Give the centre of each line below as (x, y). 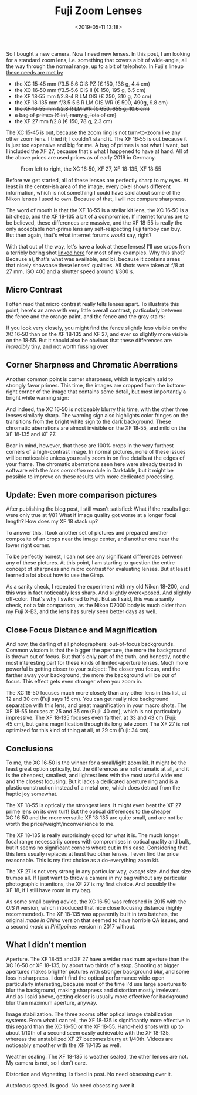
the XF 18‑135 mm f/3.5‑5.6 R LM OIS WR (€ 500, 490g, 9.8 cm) (91, 102)
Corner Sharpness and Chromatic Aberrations (92, 365)
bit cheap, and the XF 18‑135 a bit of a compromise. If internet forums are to (97, 216)
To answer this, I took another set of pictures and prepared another (87, 533)
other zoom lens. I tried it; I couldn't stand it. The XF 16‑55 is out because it (97, 138)
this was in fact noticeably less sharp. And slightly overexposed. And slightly (98, 593)
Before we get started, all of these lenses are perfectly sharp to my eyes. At (97, 180)
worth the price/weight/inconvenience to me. (60, 824)
